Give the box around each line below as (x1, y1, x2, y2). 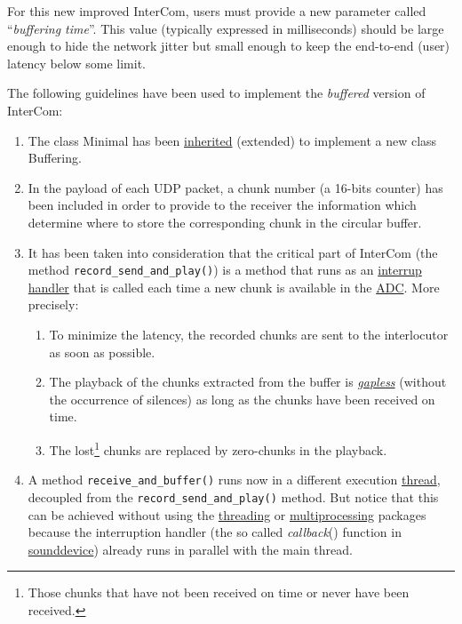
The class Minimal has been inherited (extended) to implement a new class (28, 131, 437, 149)
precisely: (28, 295, 79, 314)
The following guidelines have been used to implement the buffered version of (7, 84, 426, 102)
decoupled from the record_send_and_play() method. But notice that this (28, 487, 439, 506)
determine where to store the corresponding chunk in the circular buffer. (28, 212, 422, 231)
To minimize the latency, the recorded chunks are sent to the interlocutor (49, 324, 449, 343)
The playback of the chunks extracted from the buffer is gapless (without (49, 372, 447, 391)
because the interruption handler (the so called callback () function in (28, 523, 402, 541)
